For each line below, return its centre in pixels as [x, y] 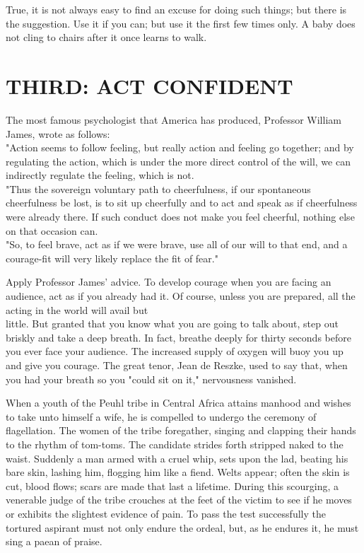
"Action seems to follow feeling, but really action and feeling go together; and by [180, 147]
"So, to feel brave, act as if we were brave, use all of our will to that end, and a [177, 244]
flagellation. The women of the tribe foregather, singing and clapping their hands [181, 430]
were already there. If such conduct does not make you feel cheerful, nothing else [180, 217]
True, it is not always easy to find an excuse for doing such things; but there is [176, 9]
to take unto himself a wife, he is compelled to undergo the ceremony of [161, 416]
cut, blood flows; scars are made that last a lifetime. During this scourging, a [172, 485]
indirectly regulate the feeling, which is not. [100, 175]
